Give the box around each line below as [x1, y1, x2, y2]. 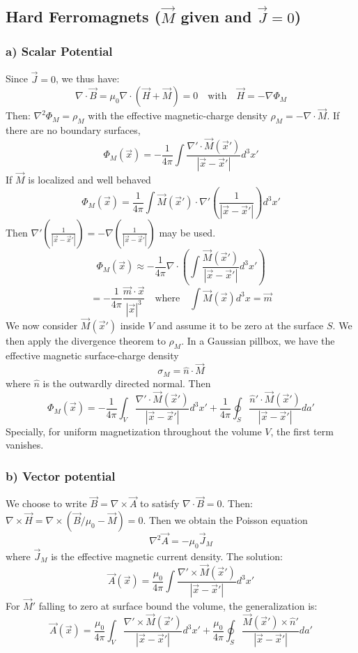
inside [120, 317, 145, 332]
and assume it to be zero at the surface [157, 317, 324, 332]
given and [180, 6, 252, 27]
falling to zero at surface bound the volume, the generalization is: [38, 598, 318, 613]
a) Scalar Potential [6, 43, 113, 60]
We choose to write [6, 496, 87, 511]
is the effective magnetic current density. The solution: [51, 549, 283, 564]
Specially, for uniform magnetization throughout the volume [6, 423, 262, 438]
